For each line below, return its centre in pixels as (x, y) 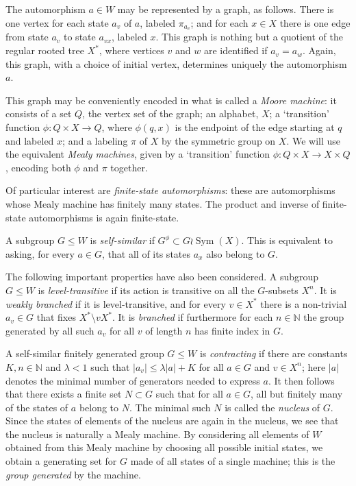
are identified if (236, 50)
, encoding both (38, 167)
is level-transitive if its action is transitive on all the (146, 290)
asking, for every (40, 253)
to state (80, 37)
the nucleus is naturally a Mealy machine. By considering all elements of (157, 434)
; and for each (219, 22)
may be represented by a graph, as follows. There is (226, 9)
